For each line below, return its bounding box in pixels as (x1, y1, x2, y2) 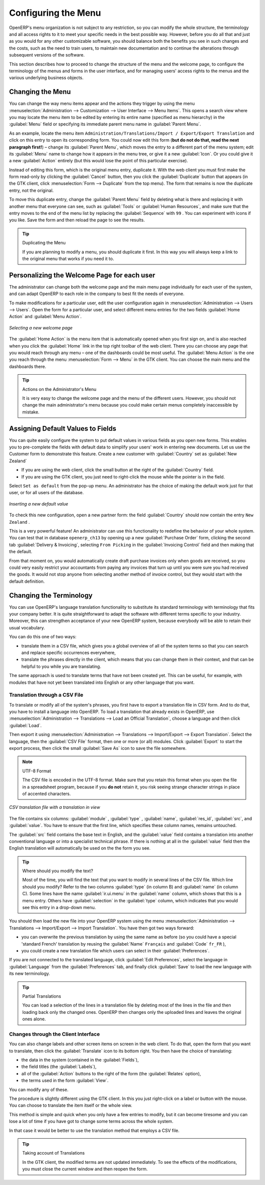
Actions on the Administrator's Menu (22, 386, 97, 392)
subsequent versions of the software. (9, 52, 85, 58)
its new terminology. (9, 971, 50, 977)
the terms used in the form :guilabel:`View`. (21, 1077, 109, 1084)
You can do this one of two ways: (9, 634, 77, 640)
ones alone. (22, 1016, 46, 1022)
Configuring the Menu (9, 7, 101, 18)
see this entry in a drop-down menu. (22, 905, 96, 911)
